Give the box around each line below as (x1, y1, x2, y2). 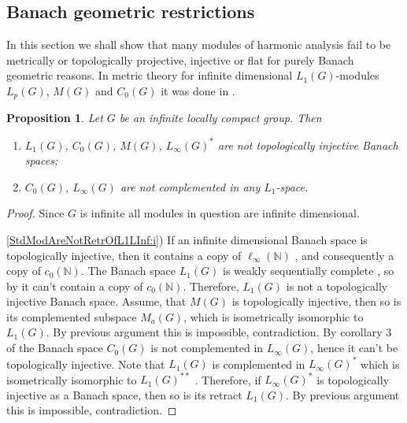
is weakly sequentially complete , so (223, 262, 394, 279)
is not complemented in (150, 340, 264, 356)
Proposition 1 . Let (6, 109, 103, 126)
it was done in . (161, 82, 235, 98)
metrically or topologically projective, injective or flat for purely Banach (6, 51, 354, 68)
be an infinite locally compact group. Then (119, 109, 322, 126)
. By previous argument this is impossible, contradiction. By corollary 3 (46, 324, 392, 340)
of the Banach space (6, 340, 103, 356)
